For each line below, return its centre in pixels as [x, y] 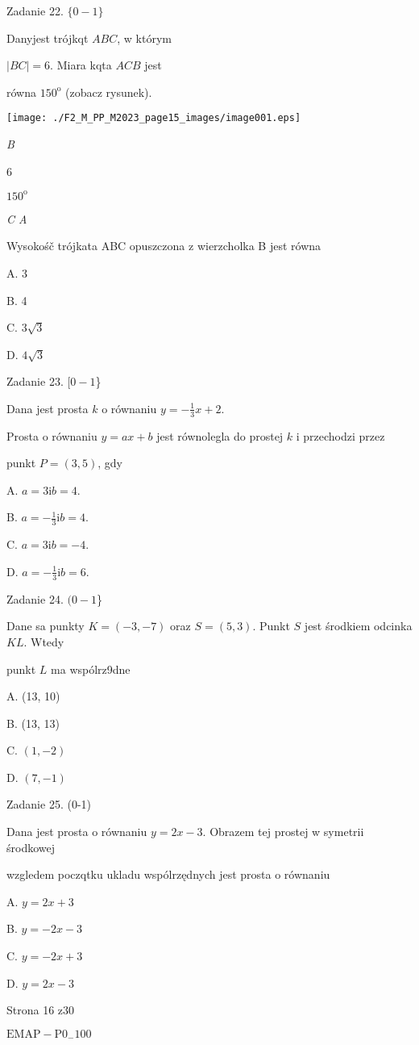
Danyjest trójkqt [48, 38]
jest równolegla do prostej [220, 435]
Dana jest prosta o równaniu [77, 832]
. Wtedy [44, 641]
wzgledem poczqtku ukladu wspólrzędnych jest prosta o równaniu [168, 874]
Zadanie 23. [35, 381]
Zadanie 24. [35, 598]
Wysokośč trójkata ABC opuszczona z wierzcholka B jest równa [164, 246]
